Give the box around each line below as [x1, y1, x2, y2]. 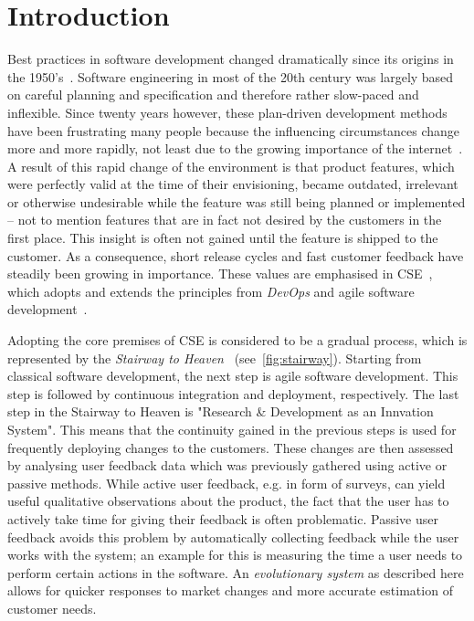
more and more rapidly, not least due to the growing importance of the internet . [7, 139, 463, 158]
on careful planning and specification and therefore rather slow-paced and [7, 85, 419, 104]
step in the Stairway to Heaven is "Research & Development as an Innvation [7, 402, 434, 421]
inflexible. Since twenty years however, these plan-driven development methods [7, 102, 448, 121]
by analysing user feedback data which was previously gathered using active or [7, 456, 448, 475]
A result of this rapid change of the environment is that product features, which [7, 156, 455, 175]
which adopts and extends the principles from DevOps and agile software [7, 281, 415, 300]
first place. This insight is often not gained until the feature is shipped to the [7, 228, 438, 247]
